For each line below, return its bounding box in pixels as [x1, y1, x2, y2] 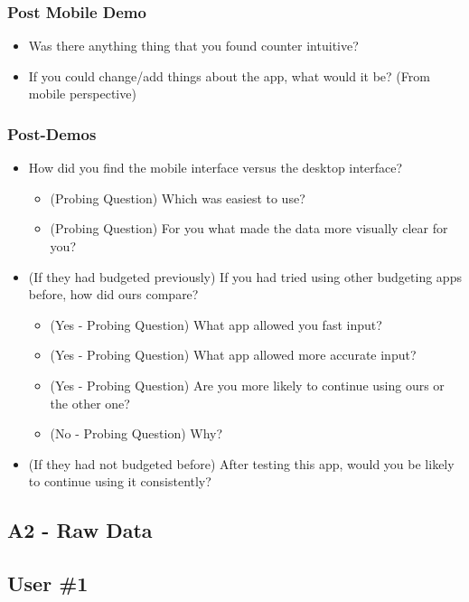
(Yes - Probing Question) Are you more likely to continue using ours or [50, 375, 445, 394]
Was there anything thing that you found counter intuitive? [28, 36, 359, 55]
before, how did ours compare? [28, 285, 199, 304]
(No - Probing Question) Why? [50, 424, 223, 443]
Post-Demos [7, 122, 97, 145]
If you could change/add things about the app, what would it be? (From [28, 66, 430, 85]
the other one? [50, 393, 130, 412]
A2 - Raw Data [7, 516, 153, 544]
